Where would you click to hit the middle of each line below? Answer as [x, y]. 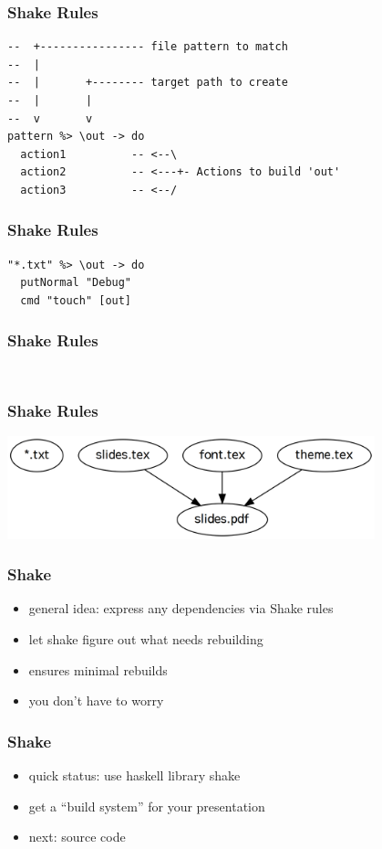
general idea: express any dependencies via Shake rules [181, 608]
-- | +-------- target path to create [148, 83]
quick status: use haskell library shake [134, 775]
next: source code [77, 837]
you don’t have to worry [96, 700]
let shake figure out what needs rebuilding [146, 639]
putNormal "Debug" [76, 283]
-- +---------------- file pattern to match [148, 47]
